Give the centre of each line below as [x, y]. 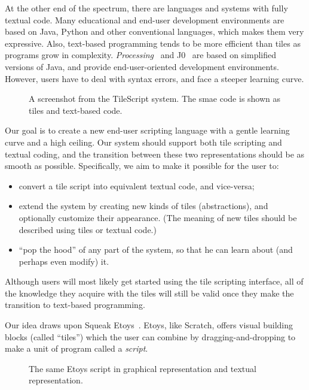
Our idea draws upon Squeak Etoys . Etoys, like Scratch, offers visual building [149, 325]
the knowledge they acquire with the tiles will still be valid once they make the [149, 293]
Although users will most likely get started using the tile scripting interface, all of [154, 281]
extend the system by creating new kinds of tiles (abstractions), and [143, 206]
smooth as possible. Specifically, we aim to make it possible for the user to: [142, 166]
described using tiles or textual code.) [88, 229]
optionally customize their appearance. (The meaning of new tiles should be [158, 217]
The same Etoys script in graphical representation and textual [143, 368]
